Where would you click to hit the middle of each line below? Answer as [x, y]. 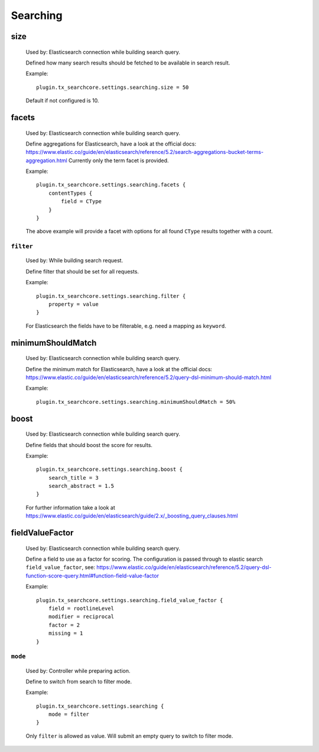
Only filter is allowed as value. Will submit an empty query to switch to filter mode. [129, 736]
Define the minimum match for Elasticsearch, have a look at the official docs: [119, 369]
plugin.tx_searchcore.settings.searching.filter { [111, 296]
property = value [73, 304]
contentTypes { [70, 193]
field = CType [82, 202]
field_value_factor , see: [61, 567]
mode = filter [69, 714]
